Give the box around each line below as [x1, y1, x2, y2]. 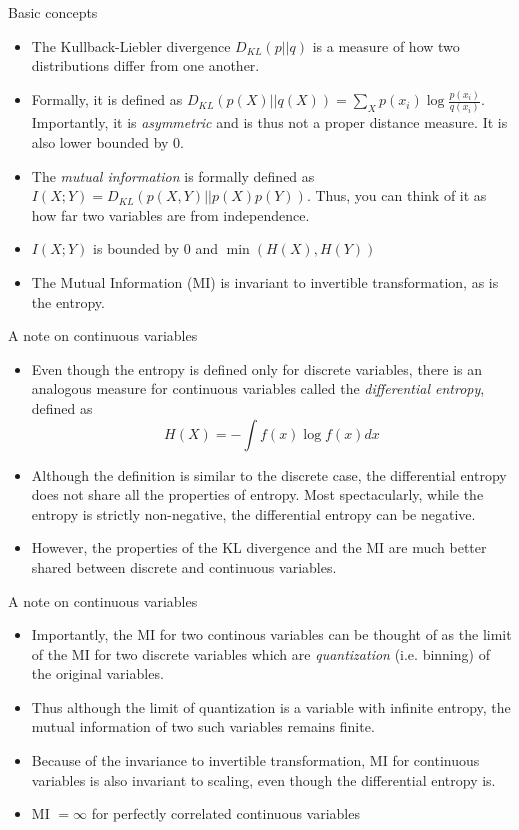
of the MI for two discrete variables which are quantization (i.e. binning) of [31, 643, 490, 664]
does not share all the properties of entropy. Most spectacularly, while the [31, 484, 484, 505]
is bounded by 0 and [93, 238, 219, 259]
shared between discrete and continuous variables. [31, 556, 337, 577]
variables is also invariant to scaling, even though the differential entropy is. [31, 769, 496, 790]
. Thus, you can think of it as [306, 185, 487, 206]
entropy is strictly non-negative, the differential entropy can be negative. [31, 503, 476, 524]
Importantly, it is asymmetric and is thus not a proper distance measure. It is [31, 112, 508, 133]
